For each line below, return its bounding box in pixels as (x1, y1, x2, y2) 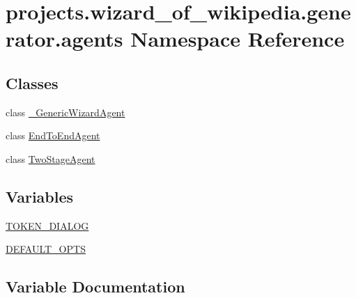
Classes (6, 72, 59, 93)
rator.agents (6, 24, 123, 53)
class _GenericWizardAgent (6, 104, 125, 119)
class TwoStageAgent (6, 151, 95, 166)
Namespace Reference (130, 24, 345, 53)
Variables (6, 185, 74, 207)
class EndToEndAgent (6, 128, 100, 143)
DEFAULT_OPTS (6, 242, 86, 256)
